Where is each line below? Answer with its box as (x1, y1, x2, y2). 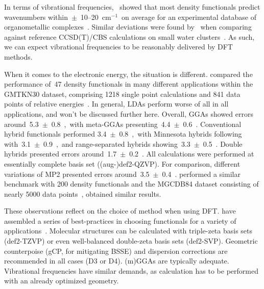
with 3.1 (4, 138, 31, 149)
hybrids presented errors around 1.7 (4, 148, 117, 159)
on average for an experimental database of (122, 11, 256, 22)
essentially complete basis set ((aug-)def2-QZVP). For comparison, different (4, 158, 241, 169)
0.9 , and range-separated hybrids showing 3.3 (43, 138, 190, 149)
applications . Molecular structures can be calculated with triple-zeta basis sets (4, 225, 253, 236)
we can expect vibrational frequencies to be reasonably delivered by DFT (4, 41, 233, 52)
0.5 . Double (203, 138, 243, 149)
